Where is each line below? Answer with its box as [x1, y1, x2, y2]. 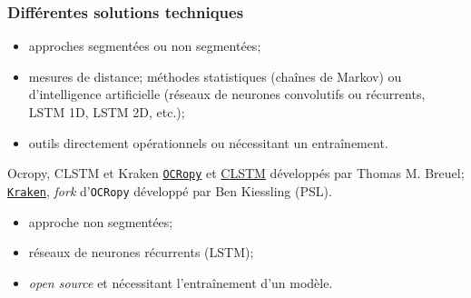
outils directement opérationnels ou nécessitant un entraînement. [28, 133, 388, 152]
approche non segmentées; [28, 212, 173, 231]
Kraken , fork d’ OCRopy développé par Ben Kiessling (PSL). [7, 181, 332, 200]
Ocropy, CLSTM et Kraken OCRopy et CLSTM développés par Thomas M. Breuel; [7, 164, 465, 183]
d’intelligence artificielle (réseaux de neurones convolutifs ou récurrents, [28, 84, 426, 104]
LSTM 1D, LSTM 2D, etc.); [28, 103, 185, 121]
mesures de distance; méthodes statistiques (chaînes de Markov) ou [28, 66, 402, 85]
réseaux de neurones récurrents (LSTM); [28, 243, 254, 262]
